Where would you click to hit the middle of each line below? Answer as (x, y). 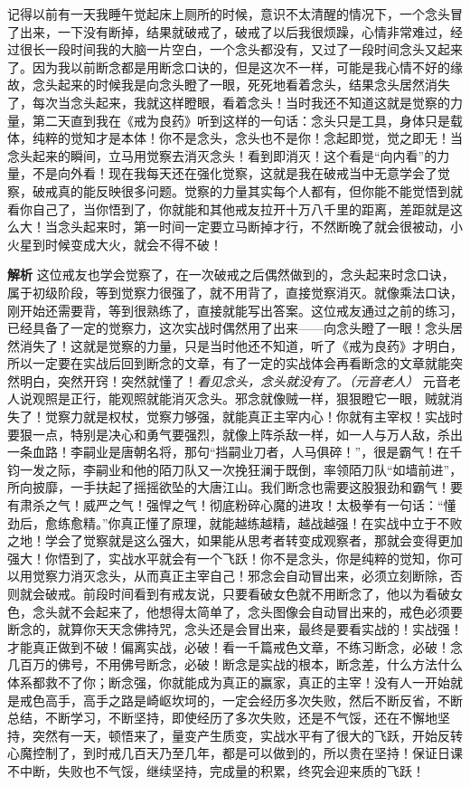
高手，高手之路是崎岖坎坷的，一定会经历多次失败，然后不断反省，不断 (254, 700)
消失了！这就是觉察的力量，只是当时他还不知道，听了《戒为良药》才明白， (241, 345)
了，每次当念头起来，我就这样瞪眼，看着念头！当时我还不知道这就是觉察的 (229, 102)
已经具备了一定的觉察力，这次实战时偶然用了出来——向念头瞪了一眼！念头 (229, 328)
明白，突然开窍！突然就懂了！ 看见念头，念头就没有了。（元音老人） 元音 (234, 380)
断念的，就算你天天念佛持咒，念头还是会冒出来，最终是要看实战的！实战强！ (235, 629)
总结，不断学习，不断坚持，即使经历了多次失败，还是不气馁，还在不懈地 (222, 718)
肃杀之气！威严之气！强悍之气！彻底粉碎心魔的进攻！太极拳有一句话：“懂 (238, 505)
